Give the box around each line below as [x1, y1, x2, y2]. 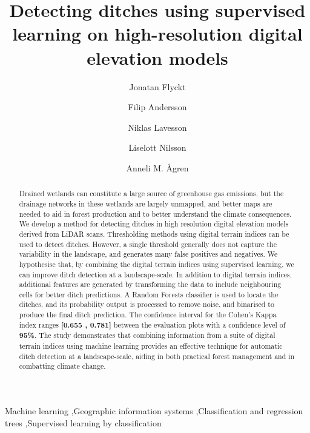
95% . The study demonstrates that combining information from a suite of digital [19, 330, 275, 341]
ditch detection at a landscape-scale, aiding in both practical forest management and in [19, 351, 295, 361]
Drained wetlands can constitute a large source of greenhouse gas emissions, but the [19, 188, 284, 199]
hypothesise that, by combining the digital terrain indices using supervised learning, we [19, 259, 294, 269]
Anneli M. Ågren [126, 161, 189, 174]
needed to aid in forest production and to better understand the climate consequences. [19, 208, 292, 219]
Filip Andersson [128, 101, 187, 113]
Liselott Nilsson [128, 141, 186, 154]
